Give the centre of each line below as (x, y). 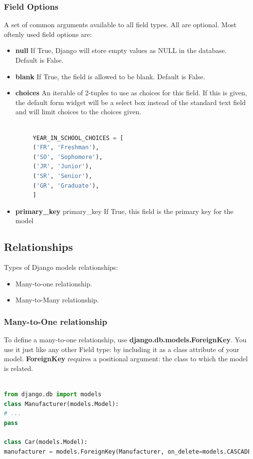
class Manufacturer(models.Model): (62, 404)
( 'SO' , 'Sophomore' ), (68, 157)
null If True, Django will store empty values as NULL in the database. (121, 50)
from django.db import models (53, 395)
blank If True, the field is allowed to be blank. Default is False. (110, 76)
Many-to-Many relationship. (57, 300)
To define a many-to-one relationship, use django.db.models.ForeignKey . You (125, 340)
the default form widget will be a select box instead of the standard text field (130, 102)
